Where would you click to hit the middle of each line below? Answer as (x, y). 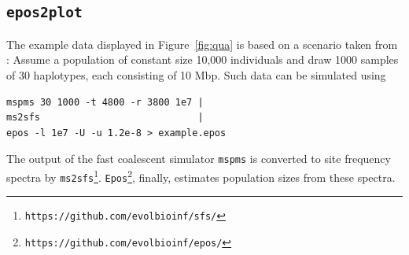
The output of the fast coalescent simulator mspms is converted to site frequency (199, 159)
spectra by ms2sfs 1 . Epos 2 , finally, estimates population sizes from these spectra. (201, 176)
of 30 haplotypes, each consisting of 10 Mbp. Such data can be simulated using (196, 74)
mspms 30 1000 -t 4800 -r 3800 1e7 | (105, 102)
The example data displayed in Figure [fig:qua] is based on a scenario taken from (202, 44)
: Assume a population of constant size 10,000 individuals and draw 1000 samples (203, 59)
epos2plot (44, 13)
